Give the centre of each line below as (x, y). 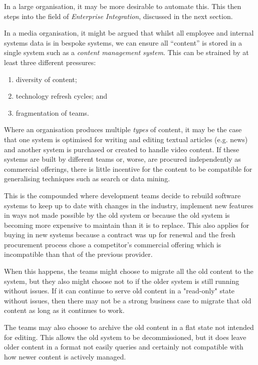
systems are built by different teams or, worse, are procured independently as (122, 159)
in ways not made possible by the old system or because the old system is (117, 215)
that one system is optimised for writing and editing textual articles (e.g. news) (126, 139)
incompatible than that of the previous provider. (78, 254)
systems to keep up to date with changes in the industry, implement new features (129, 205)
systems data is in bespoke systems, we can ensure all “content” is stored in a (123, 42)
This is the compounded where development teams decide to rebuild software (122, 195)
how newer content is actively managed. (65, 356)
